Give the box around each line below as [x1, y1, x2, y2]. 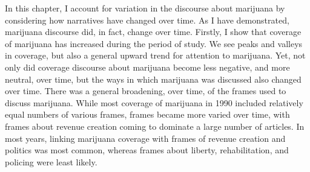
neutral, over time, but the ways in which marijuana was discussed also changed [5, 72, 302, 85]
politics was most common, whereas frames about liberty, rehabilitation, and [5, 144, 289, 156]
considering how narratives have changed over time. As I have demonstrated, [5, 13, 289, 26]
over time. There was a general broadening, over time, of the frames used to [5, 84, 286, 97]
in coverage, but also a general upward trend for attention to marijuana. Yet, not [5, 49, 306, 62]
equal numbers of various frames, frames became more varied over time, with [5, 108, 290, 121]
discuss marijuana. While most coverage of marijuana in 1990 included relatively [5, 96, 303, 109]
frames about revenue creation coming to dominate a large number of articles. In [5, 119, 305, 132]
